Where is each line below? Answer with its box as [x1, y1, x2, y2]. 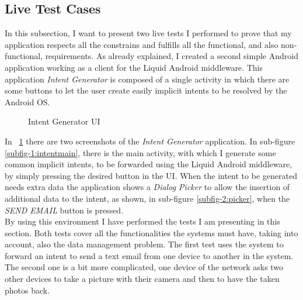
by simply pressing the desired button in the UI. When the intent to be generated [5, 169, 297, 181]
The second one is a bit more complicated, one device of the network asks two [5, 261, 284, 273]
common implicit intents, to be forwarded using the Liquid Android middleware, [5, 158, 292, 170]
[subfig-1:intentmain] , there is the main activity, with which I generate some [5, 146, 276, 158]
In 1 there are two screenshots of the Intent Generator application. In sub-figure [5, 135, 295, 147]
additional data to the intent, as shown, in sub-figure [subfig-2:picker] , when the [5, 192, 290, 204]
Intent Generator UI [28, 115, 100, 127]
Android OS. [5, 95, 50, 108]
